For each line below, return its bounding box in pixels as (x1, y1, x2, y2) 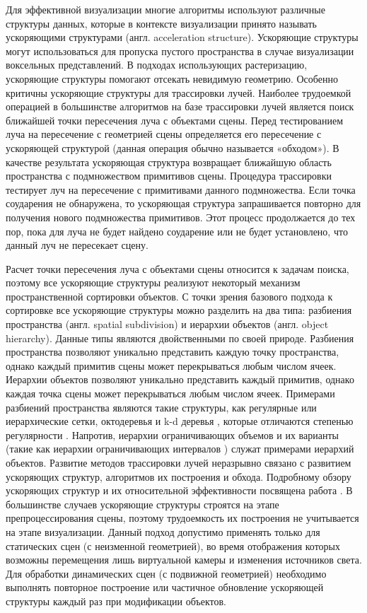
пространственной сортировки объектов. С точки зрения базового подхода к (6, 288, 333, 303)
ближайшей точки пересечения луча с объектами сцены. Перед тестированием (6, 112, 344, 127)
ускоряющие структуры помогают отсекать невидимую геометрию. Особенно (6, 71, 338, 86)
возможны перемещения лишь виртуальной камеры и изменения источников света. (6, 552, 362, 567)
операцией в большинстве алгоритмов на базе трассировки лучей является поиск (6, 99, 354, 114)
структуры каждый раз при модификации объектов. (6, 593, 227, 608)
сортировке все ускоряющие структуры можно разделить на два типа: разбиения (6, 303, 352, 317)
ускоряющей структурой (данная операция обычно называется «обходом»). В (6, 140, 339, 155)
